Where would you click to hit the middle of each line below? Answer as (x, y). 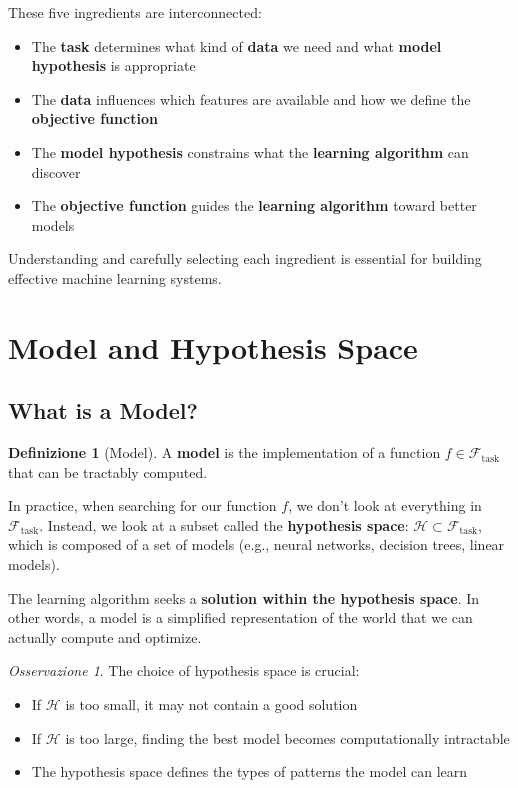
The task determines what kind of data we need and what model (236, 45)
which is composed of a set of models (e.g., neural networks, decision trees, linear (256, 544)
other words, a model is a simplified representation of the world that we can (240, 617)
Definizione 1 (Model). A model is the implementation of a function (224, 452)
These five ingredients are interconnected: (135, 12)
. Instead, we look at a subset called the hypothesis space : (224, 524)
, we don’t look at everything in (385, 505)
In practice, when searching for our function (142, 505)
